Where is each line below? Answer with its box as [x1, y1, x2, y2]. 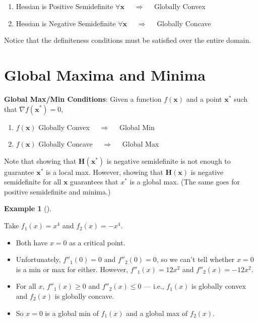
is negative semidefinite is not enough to [106, 155, 231, 166]
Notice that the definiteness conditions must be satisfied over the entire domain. [4, 35, 251, 45]
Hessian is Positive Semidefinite [16, 1, 113, 11]
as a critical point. [69, 237, 125, 247]
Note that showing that [4, 155, 77, 166]
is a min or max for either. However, [16, 264, 128, 274]
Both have [16, 237, 48, 247]
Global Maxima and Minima [4, 64, 206, 85]
